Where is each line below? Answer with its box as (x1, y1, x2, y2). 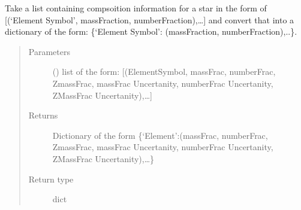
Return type (28, 172, 74, 185)
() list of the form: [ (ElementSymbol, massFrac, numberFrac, (52, 65, 276, 78)
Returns (28, 109, 58, 121)
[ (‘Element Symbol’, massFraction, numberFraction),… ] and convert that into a (5, 13, 294, 26)
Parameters (28, 45, 70, 57)
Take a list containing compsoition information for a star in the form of (5, 2, 267, 14)
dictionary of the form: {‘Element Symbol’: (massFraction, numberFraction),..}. (5, 25, 297, 38)
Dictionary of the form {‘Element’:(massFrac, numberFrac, (52, 129, 268, 141)
